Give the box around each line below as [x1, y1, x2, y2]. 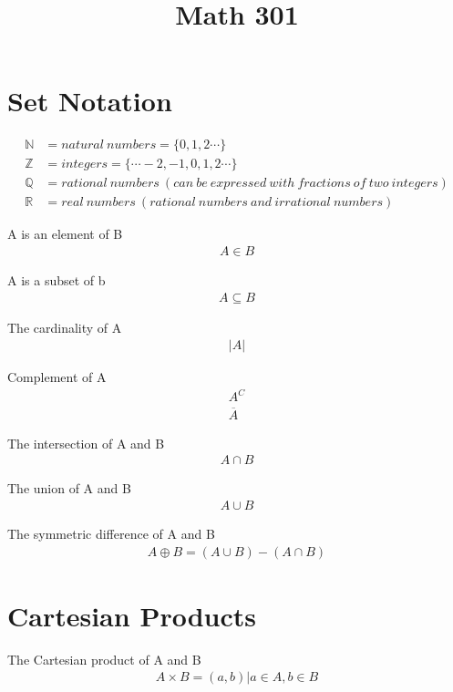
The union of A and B [7, 479, 131, 498]
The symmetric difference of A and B [7, 523, 215, 542]
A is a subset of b [7, 271, 106, 290]
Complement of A [7, 367, 107, 387]
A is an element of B [7, 224, 123, 243]
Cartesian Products [7, 596, 256, 634]
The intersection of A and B [7, 433, 165, 452]
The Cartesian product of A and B [7, 649, 201, 668]
